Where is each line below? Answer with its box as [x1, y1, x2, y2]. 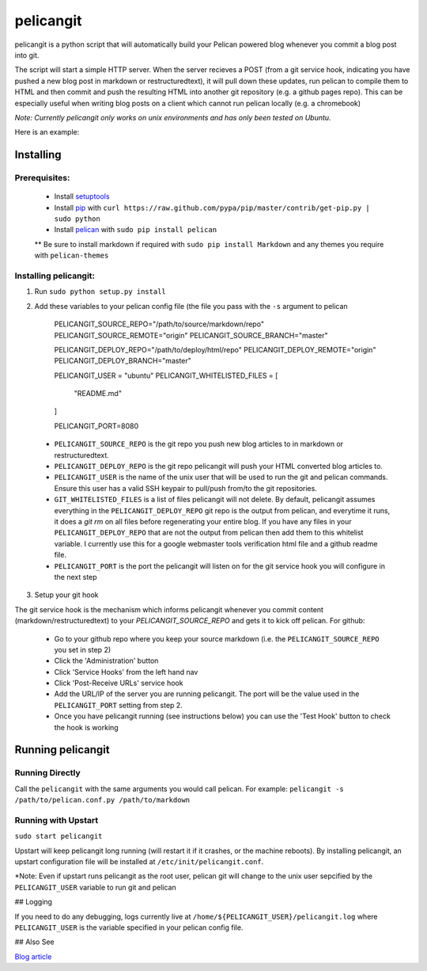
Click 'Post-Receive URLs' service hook [54, 678, 183, 688]
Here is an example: [14, 128, 80, 137]
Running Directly [14, 767, 81, 779]
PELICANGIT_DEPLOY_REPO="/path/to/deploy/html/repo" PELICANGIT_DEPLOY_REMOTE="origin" [54, 345, 376, 354]
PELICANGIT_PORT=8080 [54, 421, 138, 431]
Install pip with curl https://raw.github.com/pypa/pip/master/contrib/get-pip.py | [54, 203, 371, 212]
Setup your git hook [34, 590, 99, 600]
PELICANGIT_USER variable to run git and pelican [14, 882, 177, 892]
